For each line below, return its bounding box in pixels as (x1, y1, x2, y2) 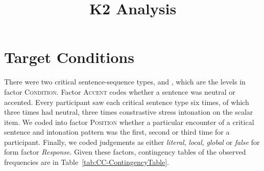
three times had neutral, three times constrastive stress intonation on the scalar (4, 106, 253, 117)
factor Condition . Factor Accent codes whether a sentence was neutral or (4, 86, 235, 97)
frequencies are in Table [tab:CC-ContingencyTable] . (4, 157, 169, 167)
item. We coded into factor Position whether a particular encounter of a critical (4, 116, 254, 127)
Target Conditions (4, 47, 134, 68)
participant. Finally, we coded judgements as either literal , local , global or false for (4, 136, 260, 147)
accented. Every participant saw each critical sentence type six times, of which (4, 96, 249, 107)
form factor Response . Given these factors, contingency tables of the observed (4, 146, 246, 157)
